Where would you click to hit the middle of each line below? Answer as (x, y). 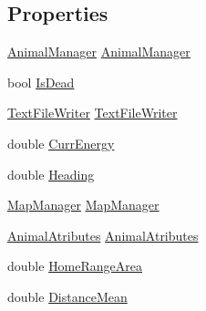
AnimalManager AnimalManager (99, 52)
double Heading (51, 174)
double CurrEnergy (61, 143)
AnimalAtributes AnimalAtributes (103, 235)
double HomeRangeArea (75, 266)
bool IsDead (41, 82)
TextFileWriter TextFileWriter (93, 113)
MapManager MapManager (83, 205)
